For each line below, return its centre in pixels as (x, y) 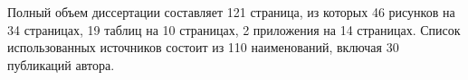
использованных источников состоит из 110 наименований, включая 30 (203, 47)
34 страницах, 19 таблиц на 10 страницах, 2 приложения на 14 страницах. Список (234, 29)
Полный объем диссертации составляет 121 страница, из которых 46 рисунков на (231, 12)
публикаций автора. (61, 64)
